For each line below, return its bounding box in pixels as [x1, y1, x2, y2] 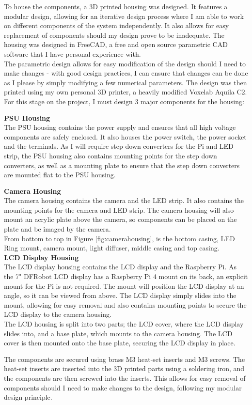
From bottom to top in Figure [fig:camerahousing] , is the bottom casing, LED [4, 233, 235, 243]
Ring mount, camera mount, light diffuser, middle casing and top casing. [4, 243, 220, 253]
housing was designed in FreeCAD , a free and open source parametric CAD [4, 39, 228, 49]
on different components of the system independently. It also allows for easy [4, 20, 229, 31]
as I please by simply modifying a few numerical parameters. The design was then [4, 77, 247, 87]
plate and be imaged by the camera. [4, 224, 111, 234]
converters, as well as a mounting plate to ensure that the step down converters [4, 160, 240, 170]
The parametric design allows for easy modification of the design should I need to [4, 58, 246, 68]
